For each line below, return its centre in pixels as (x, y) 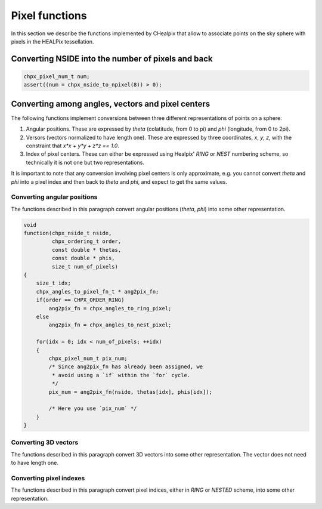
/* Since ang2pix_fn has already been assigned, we (126, 367)
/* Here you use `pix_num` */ (93, 408)
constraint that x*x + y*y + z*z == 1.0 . (72, 146)
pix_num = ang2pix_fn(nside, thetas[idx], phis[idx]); (131, 392)
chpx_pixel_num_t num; (57, 76)
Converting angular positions (54, 197)
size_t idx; (54, 283)
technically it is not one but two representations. (85, 162)
